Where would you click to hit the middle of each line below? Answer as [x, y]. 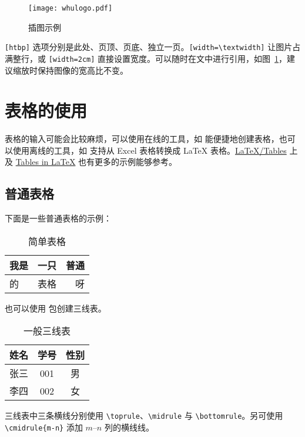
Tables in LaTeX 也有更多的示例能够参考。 [96, 162]
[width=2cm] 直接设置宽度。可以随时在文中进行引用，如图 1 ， [168, 58]
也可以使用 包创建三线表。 [56, 308]
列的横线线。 [129, 427]
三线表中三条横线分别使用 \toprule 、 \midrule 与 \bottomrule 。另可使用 [144, 416]
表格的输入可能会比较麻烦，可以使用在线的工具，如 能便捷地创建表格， [142, 139]
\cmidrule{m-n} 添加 [44, 427]
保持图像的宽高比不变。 [83, 70]
